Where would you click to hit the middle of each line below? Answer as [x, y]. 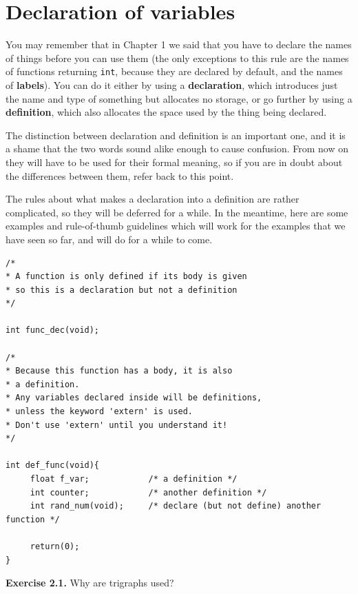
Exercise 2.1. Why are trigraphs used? [90, 583]
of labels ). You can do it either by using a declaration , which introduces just [172, 84]
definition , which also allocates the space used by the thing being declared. [166, 112]
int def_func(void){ [53, 465]
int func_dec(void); [53, 330]
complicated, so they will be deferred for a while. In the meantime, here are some [177, 212]
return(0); [55, 546]
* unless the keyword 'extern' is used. [99, 412]
